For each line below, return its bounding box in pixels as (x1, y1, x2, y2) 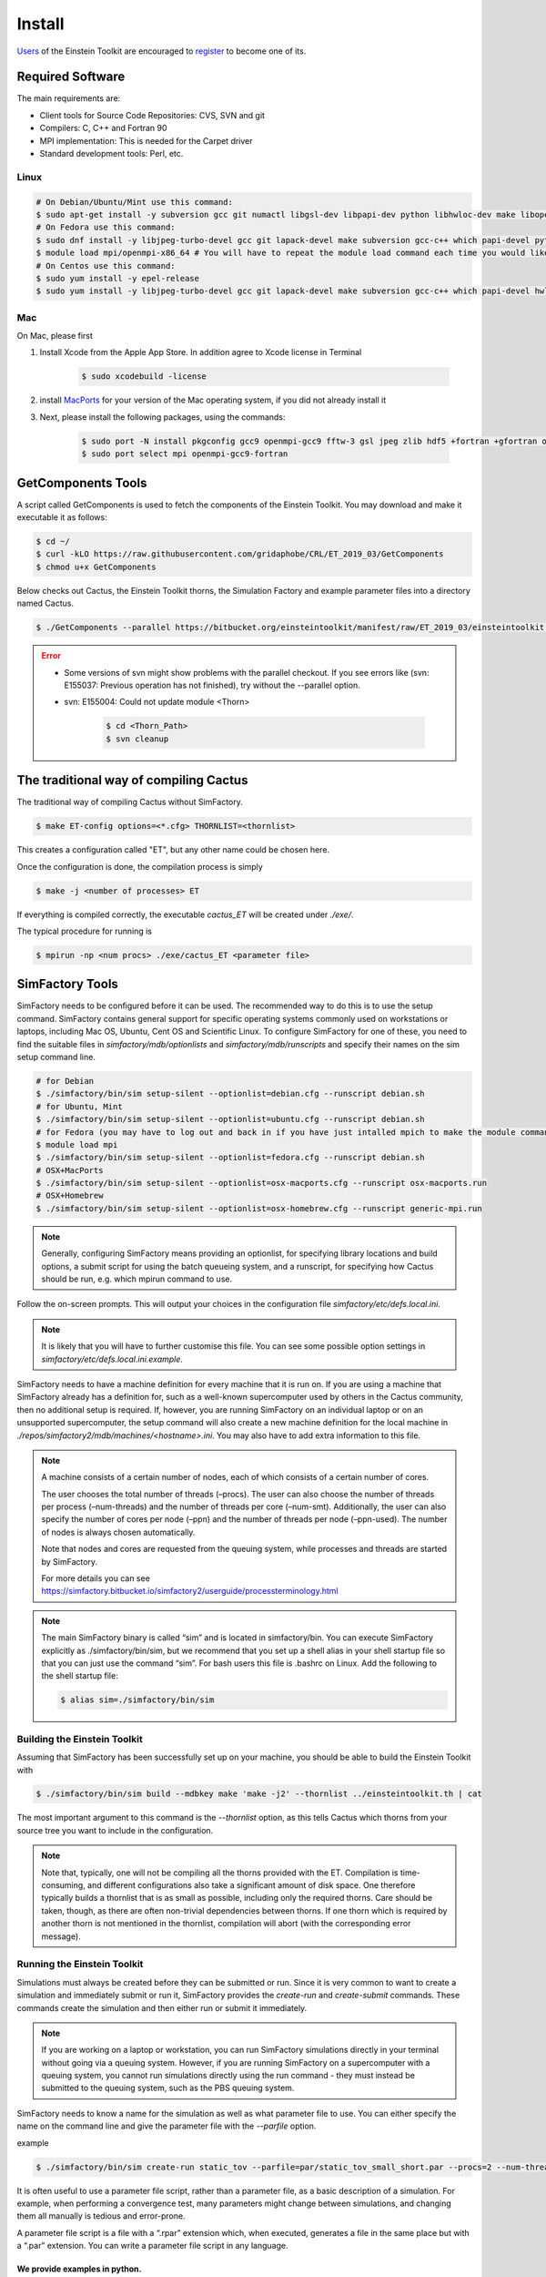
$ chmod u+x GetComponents (35, 561, 157, 572)
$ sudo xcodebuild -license (81, 372, 207, 382)
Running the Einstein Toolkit (16, 1958, 144, 1971)
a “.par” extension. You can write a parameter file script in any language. (16, 2241, 288, 2251)
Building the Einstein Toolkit (16, 1732, 143, 1745)
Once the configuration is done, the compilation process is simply (16, 861, 263, 872)
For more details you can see (41, 1573, 150, 1584)
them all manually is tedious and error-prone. (16, 2211, 186, 2221)
